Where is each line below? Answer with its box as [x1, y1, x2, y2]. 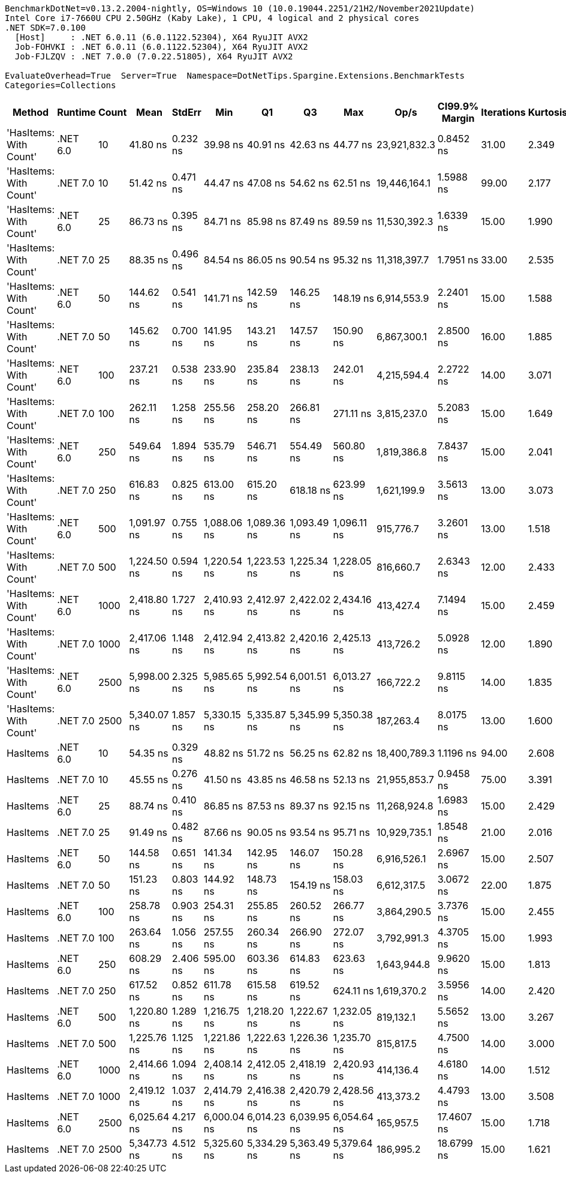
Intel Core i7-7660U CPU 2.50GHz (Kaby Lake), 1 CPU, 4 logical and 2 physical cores [5, 13, 420, 23]
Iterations [481, 106, 526, 118]
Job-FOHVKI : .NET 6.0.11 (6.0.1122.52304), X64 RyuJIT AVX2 [14, 42, 308, 52]
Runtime [57, 106, 96, 118]
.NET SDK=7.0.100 [5, 23, 86, 32]
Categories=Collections [5, 80, 116, 90]
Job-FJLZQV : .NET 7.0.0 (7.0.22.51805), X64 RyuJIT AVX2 [14, 52, 293, 61]
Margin [441, 112, 475, 124]
